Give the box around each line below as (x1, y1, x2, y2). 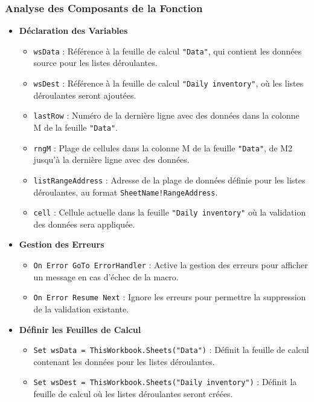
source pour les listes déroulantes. (33, 56, 158, 69)
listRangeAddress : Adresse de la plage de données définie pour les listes (33, 173, 306, 186)
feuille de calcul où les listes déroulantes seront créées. (33, 387, 233, 400)
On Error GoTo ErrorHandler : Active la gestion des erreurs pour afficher (33, 259, 308, 271)
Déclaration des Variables (19, 24, 128, 37)
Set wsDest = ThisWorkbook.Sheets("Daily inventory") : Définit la (33, 375, 297, 388)
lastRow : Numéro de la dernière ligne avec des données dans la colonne (33, 109, 300, 122)
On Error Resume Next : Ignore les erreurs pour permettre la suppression (33, 291, 306, 303)
